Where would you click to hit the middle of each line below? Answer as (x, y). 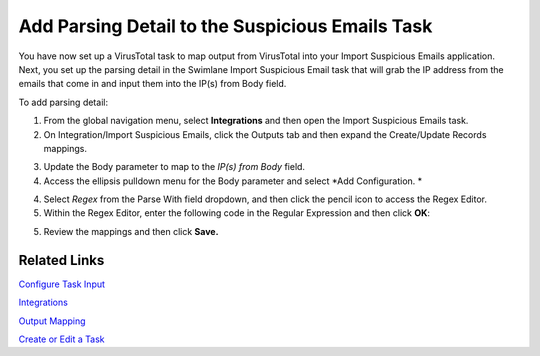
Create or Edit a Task (61, 339)
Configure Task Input (61, 284)
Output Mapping (52, 321)
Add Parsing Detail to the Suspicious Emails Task (225, 26)
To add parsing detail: (63, 102)
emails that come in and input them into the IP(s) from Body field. (152, 84)
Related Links (61, 260)
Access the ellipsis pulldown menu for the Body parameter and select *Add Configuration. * (233, 181)
